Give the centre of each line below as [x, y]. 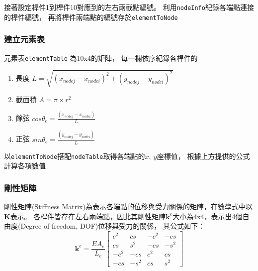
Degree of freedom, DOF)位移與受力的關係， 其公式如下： [113, 226]
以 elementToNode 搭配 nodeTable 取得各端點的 [75, 156]
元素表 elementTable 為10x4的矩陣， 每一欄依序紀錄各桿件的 [101, 58]
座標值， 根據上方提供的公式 [203, 156]
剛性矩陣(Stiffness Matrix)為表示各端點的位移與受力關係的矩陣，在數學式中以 [128, 206]
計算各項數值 [25, 166]
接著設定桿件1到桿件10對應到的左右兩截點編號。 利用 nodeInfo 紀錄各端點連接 [129, 7]
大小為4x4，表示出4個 [208, 216]
